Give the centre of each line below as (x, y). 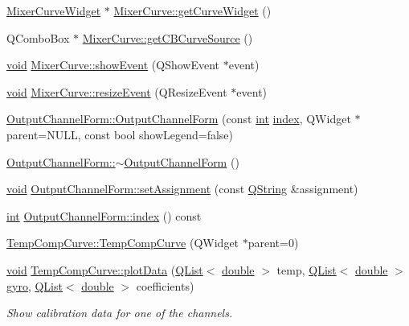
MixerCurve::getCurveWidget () (192, 10)
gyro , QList (35, 285)
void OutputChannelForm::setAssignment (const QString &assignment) (182, 189)
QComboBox (38, 37)
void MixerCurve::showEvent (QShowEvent (113, 65)
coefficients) (165, 285)
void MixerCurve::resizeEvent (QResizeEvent (117, 91)
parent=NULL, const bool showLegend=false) (120, 134)
